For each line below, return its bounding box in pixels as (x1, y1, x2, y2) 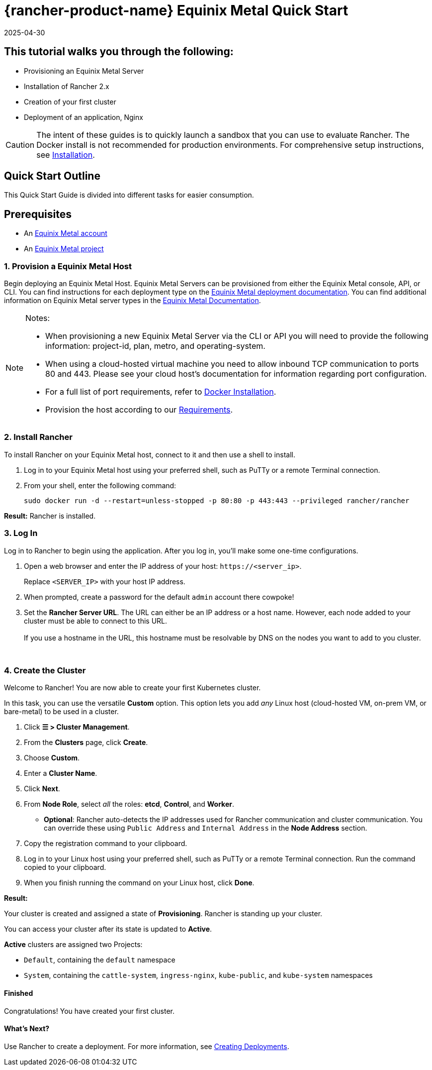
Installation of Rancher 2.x (24, 82, 109, 91)
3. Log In (4, 528, 38, 538)
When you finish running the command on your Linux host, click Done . (24, 878, 255, 887)
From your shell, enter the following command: (24, 481, 176, 490)
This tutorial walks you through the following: (4, 45, 234, 58)
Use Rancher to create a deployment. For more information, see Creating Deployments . (4, 1042, 289, 1051)
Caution (5, 139, 35, 150)
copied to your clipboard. (24, 863, 106, 872)
